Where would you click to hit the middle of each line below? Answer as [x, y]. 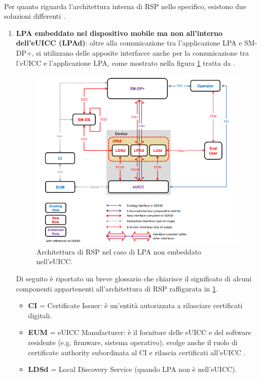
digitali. [40, 315]
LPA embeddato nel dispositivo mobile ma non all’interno [119, 33]
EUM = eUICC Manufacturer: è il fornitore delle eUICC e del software [140, 332]
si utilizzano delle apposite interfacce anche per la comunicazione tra [142, 52]
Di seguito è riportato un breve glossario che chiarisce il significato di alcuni [134, 278]
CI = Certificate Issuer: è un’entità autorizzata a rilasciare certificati [135, 305]
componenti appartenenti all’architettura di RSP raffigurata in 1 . [117, 288]
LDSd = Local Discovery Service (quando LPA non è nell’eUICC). [133, 369]
